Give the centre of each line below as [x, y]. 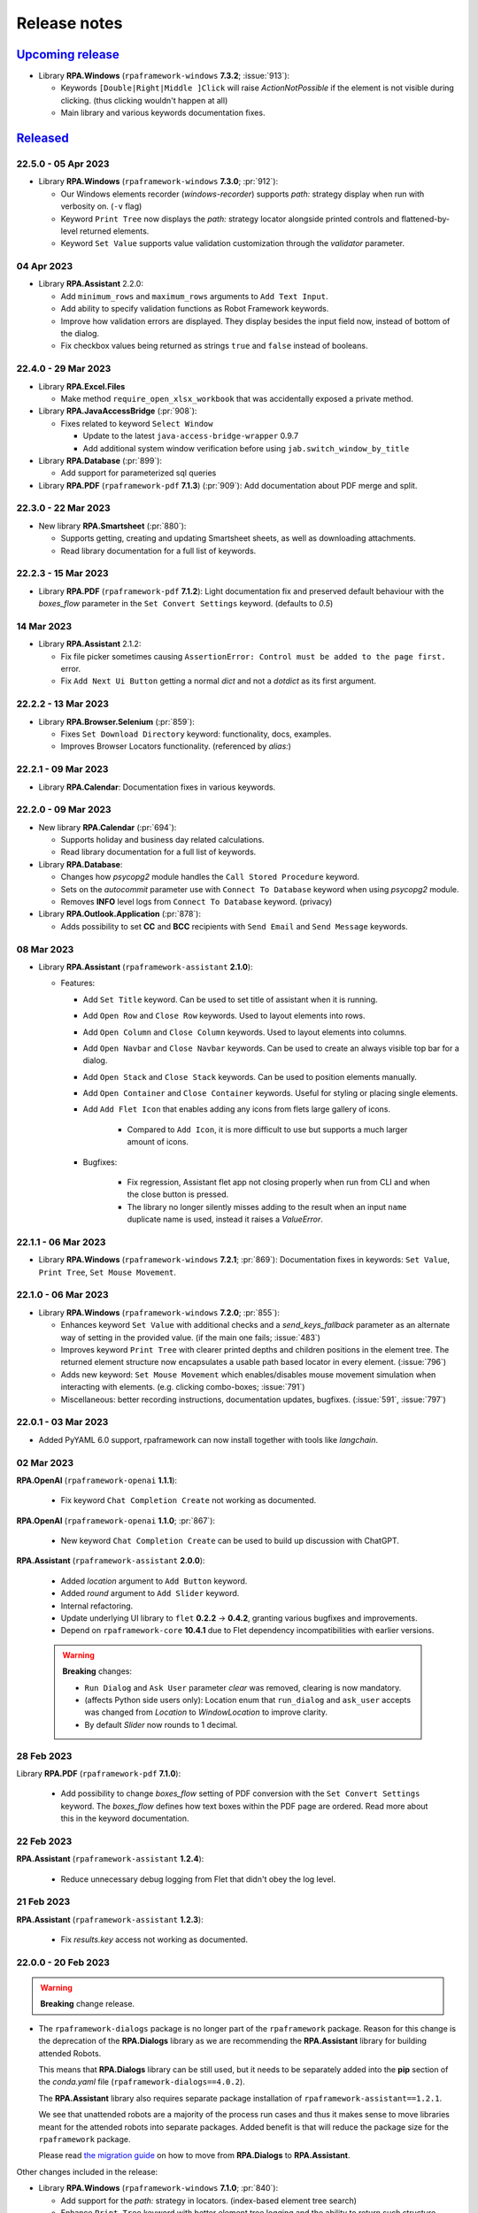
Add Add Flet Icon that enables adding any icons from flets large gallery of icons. [237, 1109]
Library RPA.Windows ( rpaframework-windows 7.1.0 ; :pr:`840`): [158, 2188]
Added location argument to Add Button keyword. [154, 1581]
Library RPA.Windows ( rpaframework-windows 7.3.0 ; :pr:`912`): [158, 181]
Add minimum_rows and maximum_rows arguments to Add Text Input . [194, 296]
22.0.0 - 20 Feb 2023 [63, 1962]
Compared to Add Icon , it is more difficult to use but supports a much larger [267, 1130]
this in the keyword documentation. [125, 1818]
